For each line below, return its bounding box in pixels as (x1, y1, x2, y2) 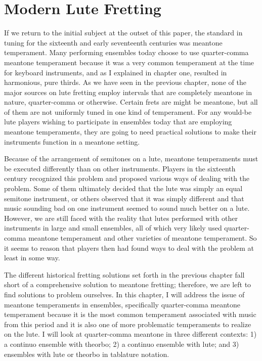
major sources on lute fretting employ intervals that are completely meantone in (4, 86, 252, 97)
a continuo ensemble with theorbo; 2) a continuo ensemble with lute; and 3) (4, 338, 239, 349)
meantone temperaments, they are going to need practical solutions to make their (4, 126, 256, 137)
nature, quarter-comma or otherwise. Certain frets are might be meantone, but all (4, 97, 258, 107)
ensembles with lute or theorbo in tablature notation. (4, 348, 169, 359)
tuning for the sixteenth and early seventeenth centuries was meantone (4, 37, 223, 48)
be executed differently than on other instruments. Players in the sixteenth (4, 163, 236, 173)
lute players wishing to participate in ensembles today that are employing (4, 116, 232, 127)
